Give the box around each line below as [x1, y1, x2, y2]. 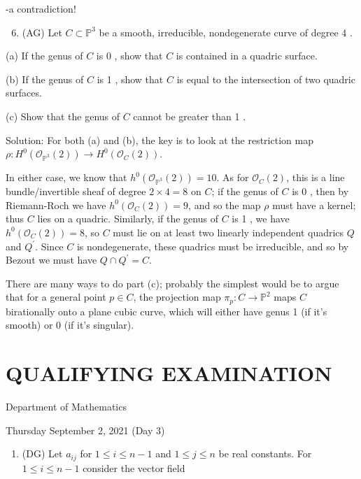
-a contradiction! [6, 1, 76, 15]
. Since [35, 238, 64, 253]
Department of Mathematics [6, 399, 127, 414]
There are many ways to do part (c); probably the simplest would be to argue [6, 276, 339, 290]
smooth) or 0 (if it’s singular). [6, 317, 134, 332]
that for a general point [6, 289, 106, 304]
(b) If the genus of [6, 71, 84, 86]
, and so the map [188, 197, 261, 212]
